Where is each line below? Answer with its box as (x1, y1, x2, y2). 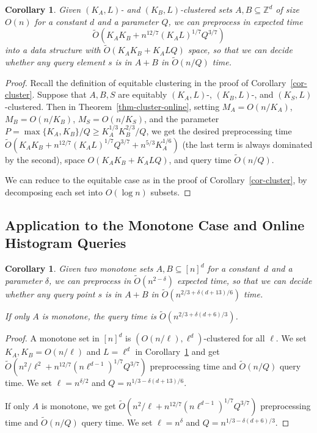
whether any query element (5, 56, 105, 68)
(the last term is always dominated (182, 137, 313, 150)
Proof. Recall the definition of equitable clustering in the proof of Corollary (5, 76, 286, 89)
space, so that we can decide (188, 43, 293, 56)
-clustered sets (180, 3, 233, 15)
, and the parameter (144, 112, 219, 125)
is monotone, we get (41, 399, 116, 412)
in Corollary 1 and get (135, 345, 220, 358)
